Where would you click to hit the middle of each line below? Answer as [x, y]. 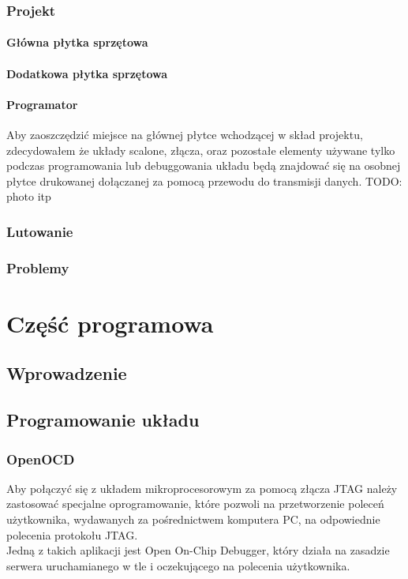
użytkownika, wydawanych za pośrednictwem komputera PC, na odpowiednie [193, 519]
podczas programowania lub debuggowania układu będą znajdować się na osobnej [204, 165]
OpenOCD [41, 459]
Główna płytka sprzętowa [77, 42]
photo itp [29, 196]
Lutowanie [40, 231]
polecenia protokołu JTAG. [72, 534]
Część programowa [110, 323]
